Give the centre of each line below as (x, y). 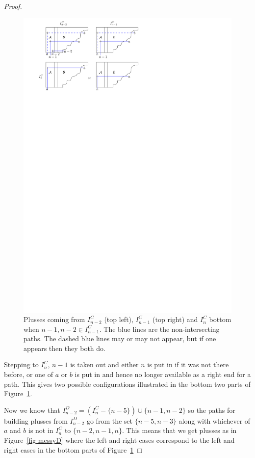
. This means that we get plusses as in (179, 430)
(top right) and (175, 319)
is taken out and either (104, 364)
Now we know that (32, 410)
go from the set (109, 420)
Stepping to (21, 364)
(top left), (119, 319)
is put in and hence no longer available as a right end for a (163, 374)
